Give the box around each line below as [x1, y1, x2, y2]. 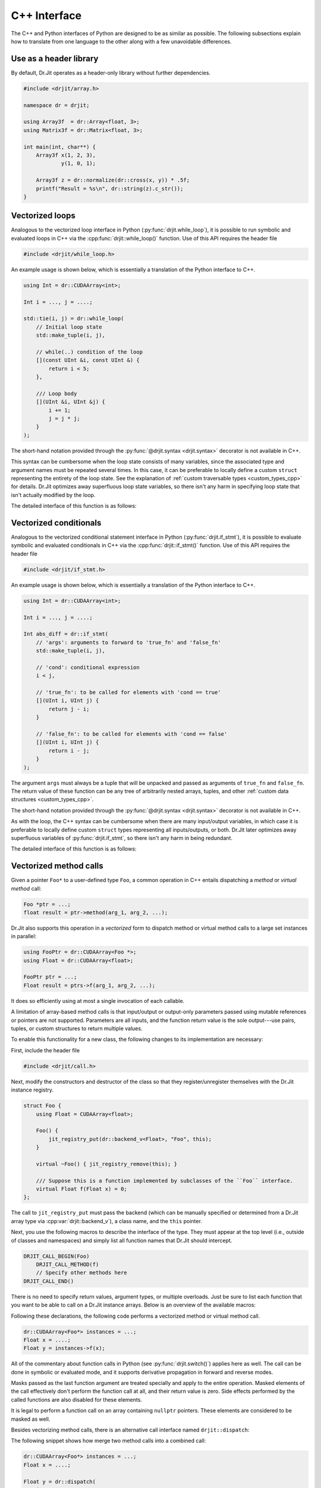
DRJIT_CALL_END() [23, 1277, 74, 1284]
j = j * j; [48, 415, 80, 422]
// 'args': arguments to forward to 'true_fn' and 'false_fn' [36, 639, 221, 646]
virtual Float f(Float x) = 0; [36, 1186, 127, 1193]
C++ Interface [11, 9, 82, 22]
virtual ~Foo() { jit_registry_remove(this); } [36, 1161, 178, 1167]
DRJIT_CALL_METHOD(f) [36, 1261, 99, 1268]
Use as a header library [11, 54, 99, 64]
